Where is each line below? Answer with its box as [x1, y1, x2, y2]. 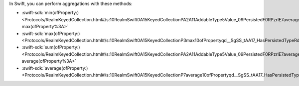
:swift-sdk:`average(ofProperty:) [21, 65, 88, 71]
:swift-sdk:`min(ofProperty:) [21, 10, 79, 16]
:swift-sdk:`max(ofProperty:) [21, 30, 80, 37]
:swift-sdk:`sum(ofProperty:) [21, 44, 80, 50]
